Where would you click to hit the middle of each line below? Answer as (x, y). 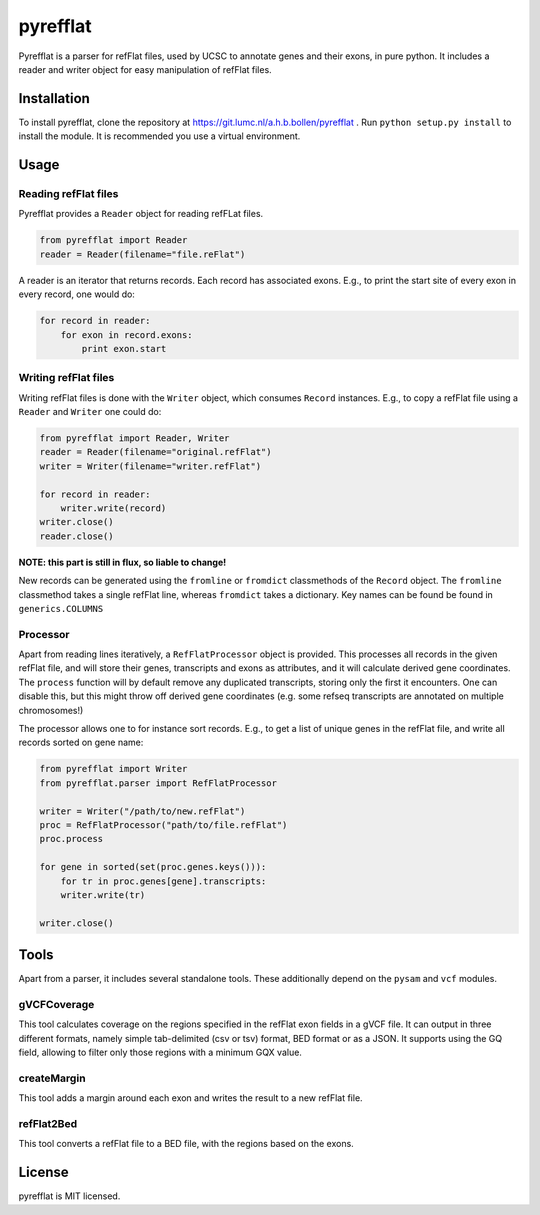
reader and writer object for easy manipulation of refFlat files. (145, 69)
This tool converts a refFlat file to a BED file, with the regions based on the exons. (186, 1144)
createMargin (52, 1078)
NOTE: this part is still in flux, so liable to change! (122, 562)
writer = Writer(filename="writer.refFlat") (150, 466)
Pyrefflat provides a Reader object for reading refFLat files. (141, 214)
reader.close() (76, 536)
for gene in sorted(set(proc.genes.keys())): (153, 867)
